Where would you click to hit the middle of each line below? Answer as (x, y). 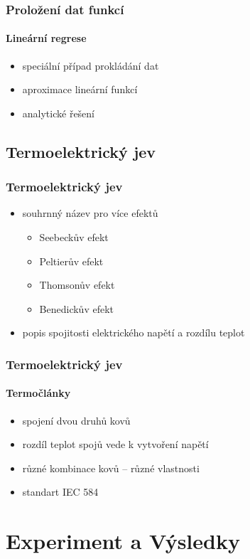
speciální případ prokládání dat (91, 65)
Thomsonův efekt (77, 285)
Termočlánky (38, 393)
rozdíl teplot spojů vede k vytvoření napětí (115, 444)
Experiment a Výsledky (123, 541)
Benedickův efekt (77, 308)
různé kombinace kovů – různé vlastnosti (111, 468)
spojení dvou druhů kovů (76, 420)
